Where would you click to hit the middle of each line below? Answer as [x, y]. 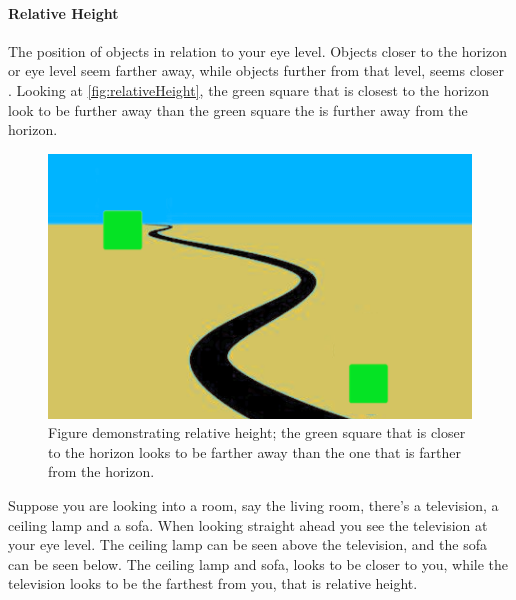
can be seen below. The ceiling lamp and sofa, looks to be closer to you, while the [258, 563]
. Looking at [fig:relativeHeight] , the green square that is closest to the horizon [248, 89]
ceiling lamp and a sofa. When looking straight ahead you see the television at [248, 524]
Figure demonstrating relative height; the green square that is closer [257, 432]
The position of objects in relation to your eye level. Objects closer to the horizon [257, 50]
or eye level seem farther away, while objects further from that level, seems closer [256, 70]
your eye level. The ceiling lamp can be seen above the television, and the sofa [247, 544]
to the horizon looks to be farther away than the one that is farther [254, 451]
